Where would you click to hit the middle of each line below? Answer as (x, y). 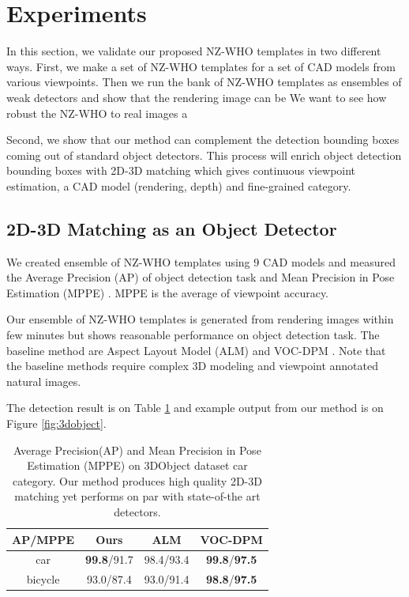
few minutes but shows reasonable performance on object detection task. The (193, 335)
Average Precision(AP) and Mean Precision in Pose (137, 450)
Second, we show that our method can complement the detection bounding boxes (203, 140)
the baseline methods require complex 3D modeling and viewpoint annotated (193, 366)
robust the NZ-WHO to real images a (97, 113)
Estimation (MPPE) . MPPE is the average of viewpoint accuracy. (168, 292)
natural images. (44, 381)
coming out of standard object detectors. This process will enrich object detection (204, 155)
